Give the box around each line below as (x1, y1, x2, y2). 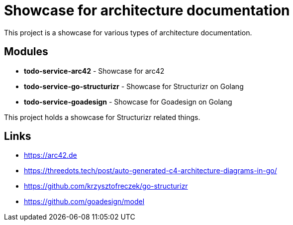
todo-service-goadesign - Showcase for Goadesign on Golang (24, 97, 232, 106)
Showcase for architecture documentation (4, 2, 290, 19)
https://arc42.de (24, 151, 77, 160)
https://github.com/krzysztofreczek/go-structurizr (24, 182, 188, 191)
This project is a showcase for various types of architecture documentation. (4, 28, 252, 37)
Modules (4, 45, 48, 58)
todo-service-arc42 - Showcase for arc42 (24, 66, 165, 75)
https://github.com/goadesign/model (24, 197, 145, 206)
